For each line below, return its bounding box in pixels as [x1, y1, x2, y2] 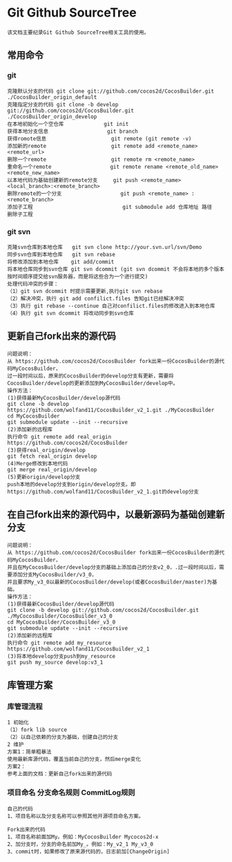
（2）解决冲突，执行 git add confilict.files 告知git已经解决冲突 [7, 295, 184, 302]
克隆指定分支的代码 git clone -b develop [7, 101, 119, 108]
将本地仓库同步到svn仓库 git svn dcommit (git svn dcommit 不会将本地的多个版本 [7, 265, 224, 272]
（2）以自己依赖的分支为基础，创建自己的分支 [7, 734, 119, 741]
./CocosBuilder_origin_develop [7, 113, 97, 120]
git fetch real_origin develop [7, 453, 97, 460]
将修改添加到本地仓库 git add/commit [7, 258, 115, 265]
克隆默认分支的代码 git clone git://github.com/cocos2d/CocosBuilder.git [7, 88, 215, 95]
